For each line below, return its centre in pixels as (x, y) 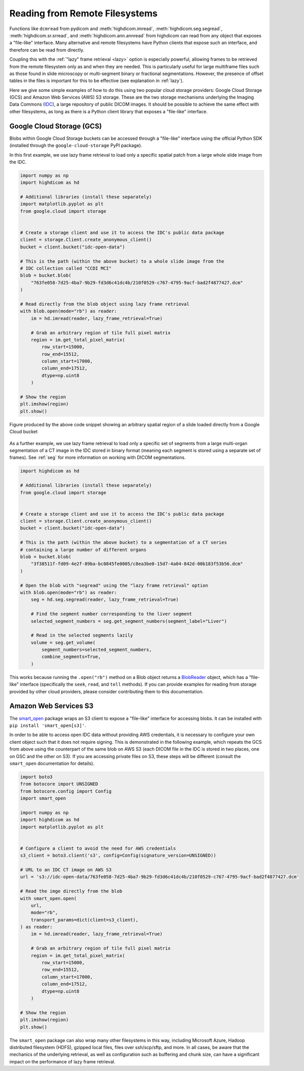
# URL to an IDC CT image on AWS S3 (66, 870)
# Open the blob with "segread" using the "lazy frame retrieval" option (114, 585)
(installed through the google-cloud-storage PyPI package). (76, 145)
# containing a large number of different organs (83, 550)
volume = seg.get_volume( (63, 642)
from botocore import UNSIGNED (59, 784)
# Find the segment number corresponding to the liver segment (112, 614)
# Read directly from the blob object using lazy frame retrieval (105, 304)
